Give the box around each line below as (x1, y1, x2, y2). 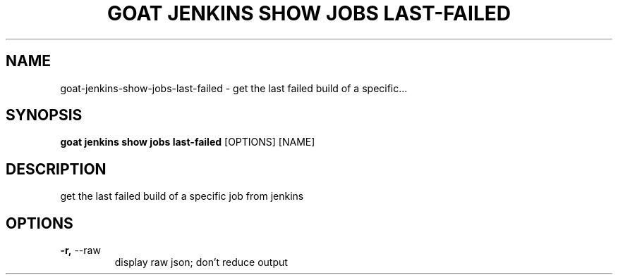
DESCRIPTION (6, 160, 107, 178)
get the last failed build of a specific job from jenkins (60, 190, 304, 203)
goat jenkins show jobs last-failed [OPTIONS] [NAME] (60, 136, 315, 148)
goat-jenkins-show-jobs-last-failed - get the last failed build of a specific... (60, 82, 408, 94)
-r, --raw (60, 244, 101, 257)
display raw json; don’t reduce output (114, 256, 288, 269)
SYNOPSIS (6, 106, 83, 125)
